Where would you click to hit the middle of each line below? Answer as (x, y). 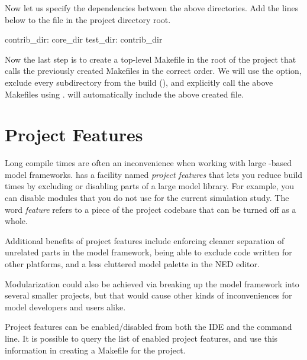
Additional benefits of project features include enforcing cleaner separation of (145, 240)
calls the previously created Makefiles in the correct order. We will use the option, (153, 71)
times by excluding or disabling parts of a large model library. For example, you (150, 186)
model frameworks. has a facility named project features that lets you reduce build (153, 174)
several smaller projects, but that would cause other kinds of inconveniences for (148, 295)
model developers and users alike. (65, 307)
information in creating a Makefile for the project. (95, 350)
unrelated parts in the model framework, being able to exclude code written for (148, 252)
